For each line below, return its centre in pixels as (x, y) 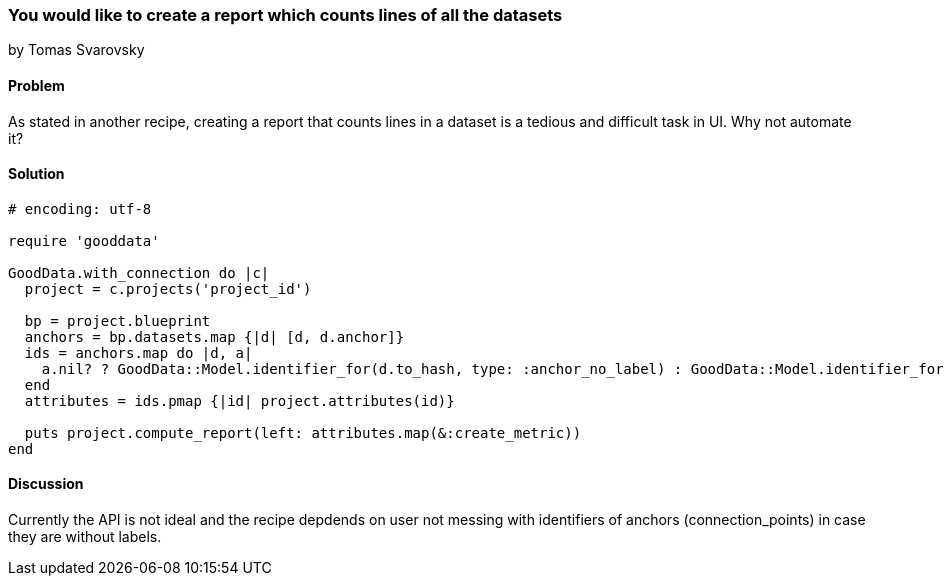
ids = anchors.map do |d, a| (138, 352)
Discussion (46, 484)
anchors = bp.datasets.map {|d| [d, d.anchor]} (214, 336)
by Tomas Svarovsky (76, 50)
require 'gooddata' (84, 240)
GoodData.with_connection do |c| (139, 272)
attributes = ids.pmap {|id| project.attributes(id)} (239, 400)
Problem (36, 85)
